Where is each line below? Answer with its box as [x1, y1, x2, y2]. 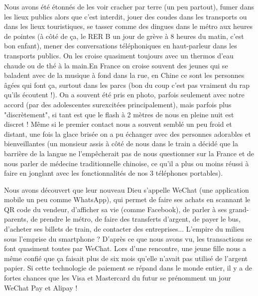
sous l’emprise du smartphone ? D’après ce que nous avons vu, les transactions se [4, 233, 252, 244]
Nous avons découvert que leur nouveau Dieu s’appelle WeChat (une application [4, 184, 249, 195]
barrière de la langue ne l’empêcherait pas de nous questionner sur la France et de [4, 148, 255, 158]
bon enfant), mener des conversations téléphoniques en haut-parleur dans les [4, 40, 237, 51]
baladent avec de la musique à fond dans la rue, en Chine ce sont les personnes [4, 70, 245, 80]
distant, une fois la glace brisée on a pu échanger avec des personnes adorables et [4, 128, 251, 139]
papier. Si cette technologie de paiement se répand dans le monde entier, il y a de [4, 263, 253, 273]
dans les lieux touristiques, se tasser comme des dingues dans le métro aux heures [4, 21, 253, 31]
